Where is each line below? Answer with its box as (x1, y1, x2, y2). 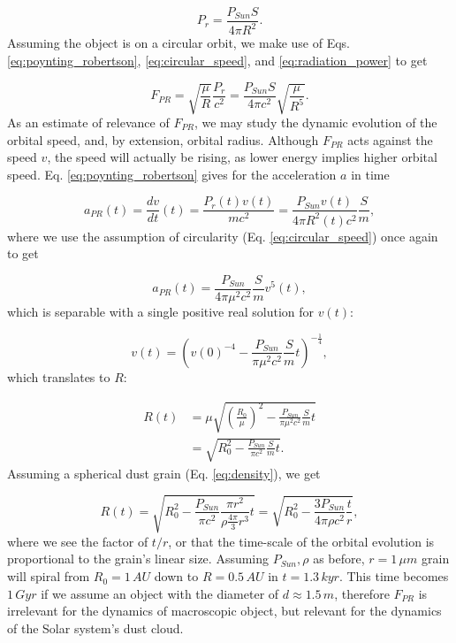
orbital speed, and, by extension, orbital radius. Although (7, 130, 319, 149)
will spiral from (7, 567, 90, 586)
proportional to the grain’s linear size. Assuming (7, 549, 270, 568)
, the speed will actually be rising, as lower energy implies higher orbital (47, 148, 437, 166)
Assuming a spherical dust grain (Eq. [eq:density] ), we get (7, 463, 321, 482)
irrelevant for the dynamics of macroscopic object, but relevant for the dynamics (7, 601, 442, 620)
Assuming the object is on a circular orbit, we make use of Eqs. (7, 34, 350, 52)
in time (351, 165, 390, 183)
